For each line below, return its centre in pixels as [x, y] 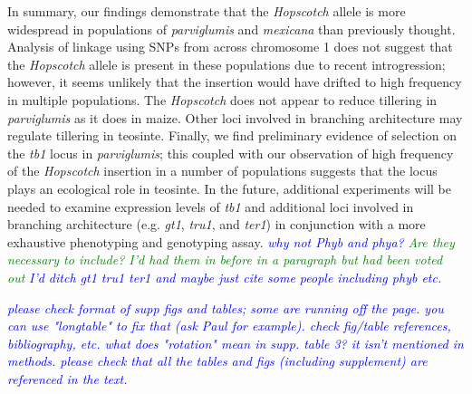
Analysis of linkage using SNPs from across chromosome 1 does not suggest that [230, 47]
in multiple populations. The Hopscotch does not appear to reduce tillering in [222, 99]
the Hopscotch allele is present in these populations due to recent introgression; [226, 64]
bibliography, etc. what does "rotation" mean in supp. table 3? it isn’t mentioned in [236, 343]
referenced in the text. [67, 378]
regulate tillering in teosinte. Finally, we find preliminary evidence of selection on [232, 135]
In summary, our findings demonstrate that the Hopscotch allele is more [207, 11]
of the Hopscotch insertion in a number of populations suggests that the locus [222, 171]
